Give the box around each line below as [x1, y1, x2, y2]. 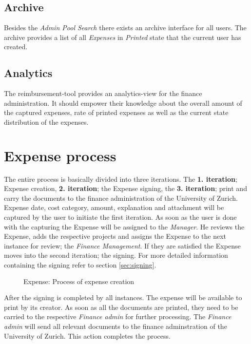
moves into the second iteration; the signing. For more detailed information [4, 250, 228, 260]
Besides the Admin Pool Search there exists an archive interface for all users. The [4, 22, 247, 33]
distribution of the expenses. [4, 116, 89, 127]
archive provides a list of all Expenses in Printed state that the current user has [4, 32, 241, 42]
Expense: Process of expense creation [23, 276, 135, 286]
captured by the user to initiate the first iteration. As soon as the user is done [4, 212, 237, 222]
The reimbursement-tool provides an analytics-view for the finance [4, 88, 202, 98]
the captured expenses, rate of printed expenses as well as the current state [4, 107, 229, 117]
